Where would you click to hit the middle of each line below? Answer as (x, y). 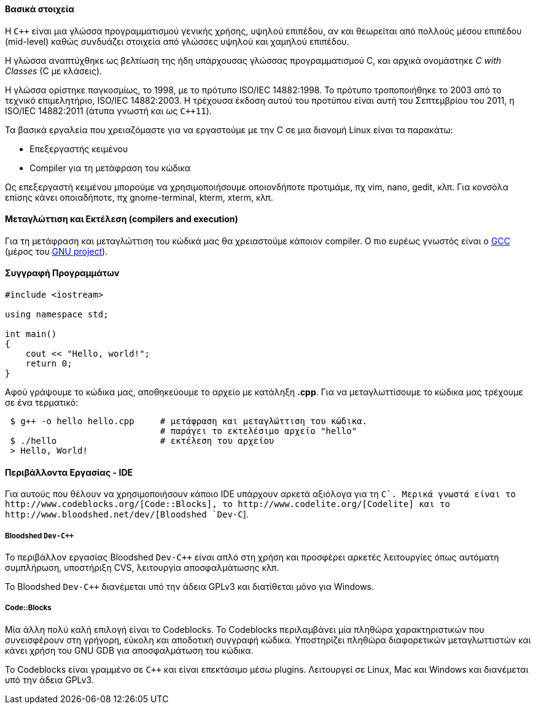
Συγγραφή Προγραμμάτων (62, 273)
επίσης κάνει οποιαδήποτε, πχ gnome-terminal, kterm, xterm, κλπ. (139, 197)
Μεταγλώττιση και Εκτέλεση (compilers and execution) (122, 219)
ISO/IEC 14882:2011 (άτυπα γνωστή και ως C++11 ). (108, 110)
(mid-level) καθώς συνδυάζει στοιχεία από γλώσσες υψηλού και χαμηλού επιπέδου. (177, 41)
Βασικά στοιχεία (40, 9)
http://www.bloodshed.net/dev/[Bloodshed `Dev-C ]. (127, 514)
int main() (31, 334)
